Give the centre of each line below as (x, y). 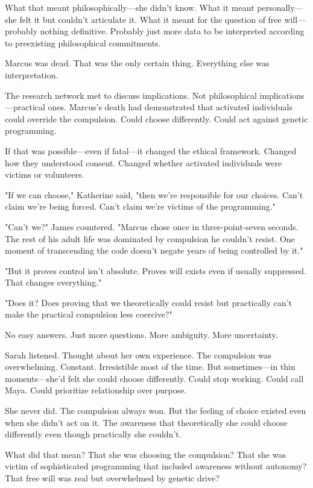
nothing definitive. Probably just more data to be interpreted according (172, 31)
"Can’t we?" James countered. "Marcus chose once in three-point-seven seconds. (152, 226)
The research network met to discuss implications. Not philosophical (131, 95)
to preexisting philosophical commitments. (83, 42)
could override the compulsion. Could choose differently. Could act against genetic (156, 118)
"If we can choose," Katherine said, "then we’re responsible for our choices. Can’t (154, 194)
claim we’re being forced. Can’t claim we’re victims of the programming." (140, 206)
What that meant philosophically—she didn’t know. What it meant (130, 7)
